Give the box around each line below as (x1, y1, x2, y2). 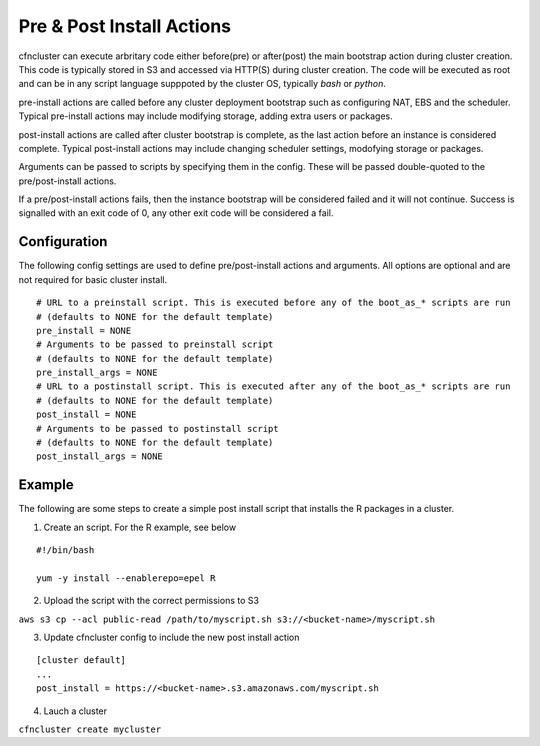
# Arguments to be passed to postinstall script (36, 423, 279, 434)
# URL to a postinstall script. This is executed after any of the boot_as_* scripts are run (36, 381, 511, 392)
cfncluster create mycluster (18, 724, 162, 735)
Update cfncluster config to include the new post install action (43, 631, 300, 644)
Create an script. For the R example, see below (43, 521, 237, 533)
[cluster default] (36, 655, 127, 666)
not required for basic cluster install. (18, 273, 168, 285)
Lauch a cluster (43, 705, 108, 717)
